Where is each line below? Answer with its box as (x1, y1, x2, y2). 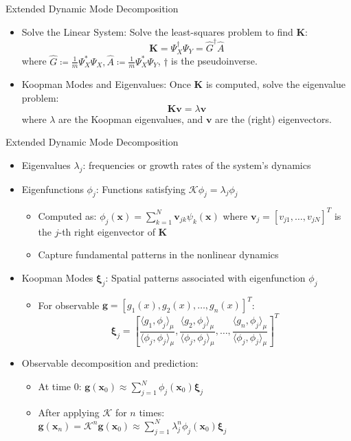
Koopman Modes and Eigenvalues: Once (21, 77, 191, 91)
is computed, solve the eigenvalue (205, 77, 346, 91)
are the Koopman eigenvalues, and (58, 111, 203, 126)
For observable (38, 297, 100, 312)
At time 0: (38, 379, 82, 393)
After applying (38, 405, 100, 419)
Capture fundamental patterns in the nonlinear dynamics (38, 247, 279, 262)
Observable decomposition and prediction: (21, 356, 199, 370)
